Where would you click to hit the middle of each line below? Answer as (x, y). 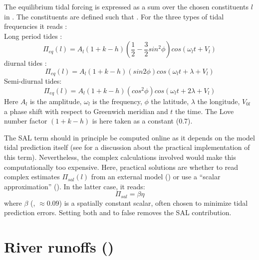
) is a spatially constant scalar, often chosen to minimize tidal (153, 202)
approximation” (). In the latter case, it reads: (75, 186)
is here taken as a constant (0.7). (142, 121)
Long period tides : (33, 36)
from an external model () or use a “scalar (156, 177)
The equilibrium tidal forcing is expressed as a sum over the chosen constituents (126, 6)
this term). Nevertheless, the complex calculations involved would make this (120, 157)
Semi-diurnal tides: (33, 81)
